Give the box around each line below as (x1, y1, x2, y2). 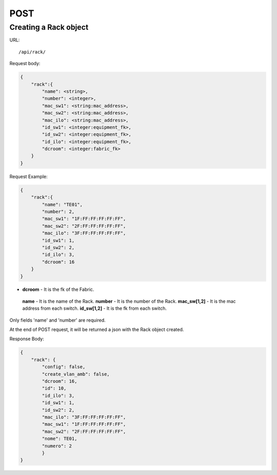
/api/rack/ (18, 49, 46, 55)
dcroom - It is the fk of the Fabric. (22, 286, 94, 292)
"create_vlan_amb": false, (42, 371, 110, 377)
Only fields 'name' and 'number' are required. (9, 317, 106, 323)
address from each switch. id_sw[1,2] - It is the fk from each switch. (22, 305, 167, 311)
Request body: (9, 61, 41, 67)
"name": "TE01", (42, 202, 83, 207)
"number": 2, (42, 208, 75, 214)
